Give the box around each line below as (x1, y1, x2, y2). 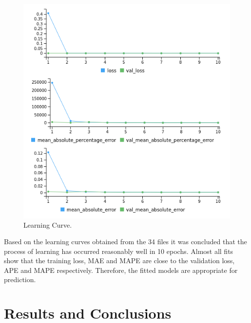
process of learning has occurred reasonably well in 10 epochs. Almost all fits (4, 246, 233, 256)
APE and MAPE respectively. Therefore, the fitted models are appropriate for (4, 265, 238, 275)
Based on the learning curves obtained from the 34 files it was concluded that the (4, 236, 247, 247)
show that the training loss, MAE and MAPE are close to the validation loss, (4, 255, 235, 266)
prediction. (4, 274, 36, 285)
